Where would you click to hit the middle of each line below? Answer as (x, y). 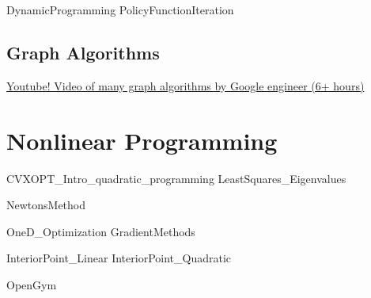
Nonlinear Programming (142, 140)
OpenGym (32, 284)
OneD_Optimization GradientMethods (101, 231)
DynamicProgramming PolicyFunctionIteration (120, 10)
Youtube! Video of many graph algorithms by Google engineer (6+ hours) (185, 85)
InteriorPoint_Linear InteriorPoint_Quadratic (119, 258)
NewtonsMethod (46, 205)
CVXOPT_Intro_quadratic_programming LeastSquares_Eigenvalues (176, 178)
